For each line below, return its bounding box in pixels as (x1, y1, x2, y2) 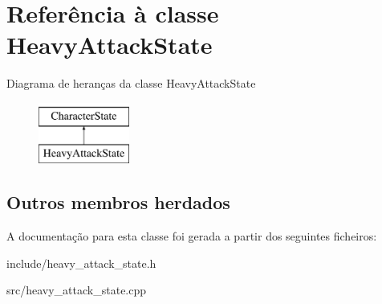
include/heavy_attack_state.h (6, 254, 156, 271)
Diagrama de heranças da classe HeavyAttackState (6, 75, 256, 92)
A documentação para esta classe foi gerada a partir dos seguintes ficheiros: (6, 228, 377, 244)
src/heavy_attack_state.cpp (6, 281, 147, 298)
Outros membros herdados (6, 190, 230, 215)
